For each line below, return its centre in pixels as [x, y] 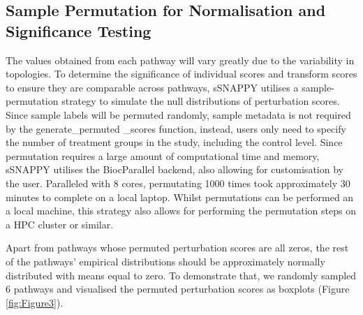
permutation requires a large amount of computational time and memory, [163, 155]
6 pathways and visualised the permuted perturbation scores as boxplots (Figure [178, 289]
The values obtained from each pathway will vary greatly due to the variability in [180, 60]
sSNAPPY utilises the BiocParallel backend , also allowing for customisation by [175, 169]
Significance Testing [79, 30]
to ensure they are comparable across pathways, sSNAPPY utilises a [152, 87]
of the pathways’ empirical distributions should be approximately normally [165, 261]
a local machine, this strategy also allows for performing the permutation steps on [181, 211]
